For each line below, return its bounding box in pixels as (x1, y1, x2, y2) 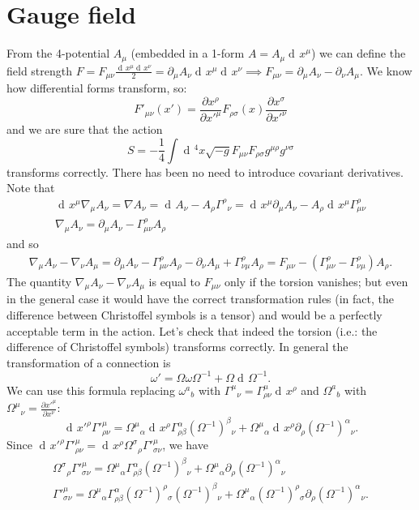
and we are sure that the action (6, 121, 163, 138)
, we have (162, 436, 208, 453)
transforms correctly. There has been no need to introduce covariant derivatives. (6, 163, 404, 180)
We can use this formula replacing (6, 381, 175, 398)
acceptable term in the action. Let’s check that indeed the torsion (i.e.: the (6, 322, 378, 339)
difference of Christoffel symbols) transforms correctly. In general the (6, 338, 348, 355)
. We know (360, 62, 413, 79)
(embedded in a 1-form (130, 45, 245, 62)
